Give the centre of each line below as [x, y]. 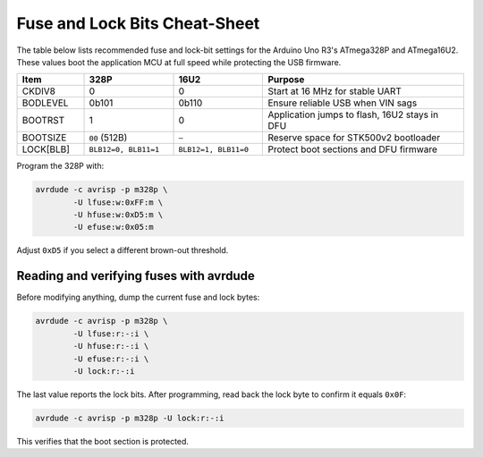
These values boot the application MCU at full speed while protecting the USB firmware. [179, 62]
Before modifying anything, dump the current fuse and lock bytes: [138, 297]
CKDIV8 [38, 91]
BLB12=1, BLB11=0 [214, 149]
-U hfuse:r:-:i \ [111, 346]
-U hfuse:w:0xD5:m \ [118, 215]
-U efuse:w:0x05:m [113, 227]
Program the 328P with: [60, 166]
